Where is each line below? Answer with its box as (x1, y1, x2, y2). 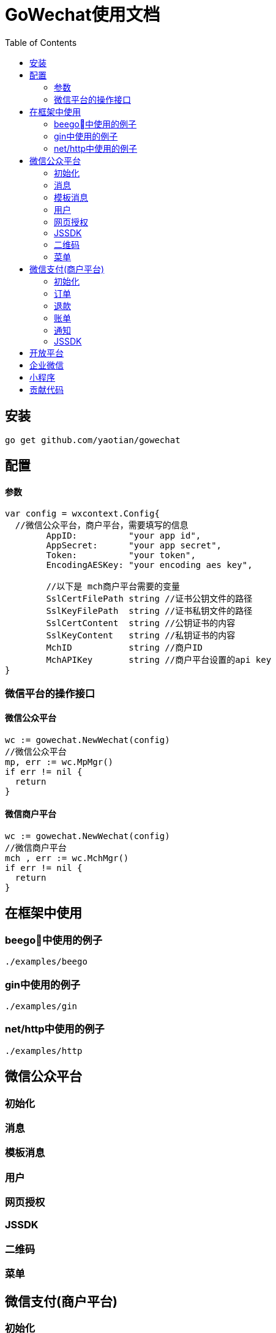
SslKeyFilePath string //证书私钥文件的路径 (46, 606, 253, 616)
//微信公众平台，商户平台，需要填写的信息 (15, 520, 188, 531)
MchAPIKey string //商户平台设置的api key (46, 655, 272, 665)
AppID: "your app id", (46, 531, 201, 541)
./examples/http (5, 1045, 83, 1056)
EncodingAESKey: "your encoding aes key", (46, 560, 253, 570)
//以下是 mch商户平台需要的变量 (46, 581, 181, 592)
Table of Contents (5, 37, 77, 48)
